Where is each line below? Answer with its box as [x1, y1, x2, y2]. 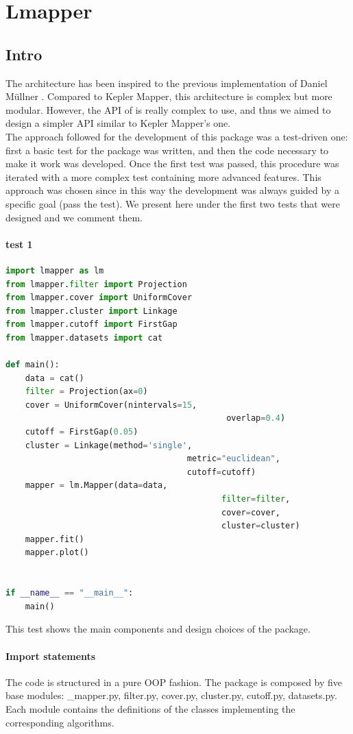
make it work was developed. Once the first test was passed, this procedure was [5, 156, 339, 171]
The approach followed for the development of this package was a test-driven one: [5, 129, 348, 143]
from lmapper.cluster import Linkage [5, 306, 178, 316]
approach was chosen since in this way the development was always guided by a [5, 183, 339, 197]
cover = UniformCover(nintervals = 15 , [25, 400, 197, 410]
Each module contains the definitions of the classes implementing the [5, 701, 295, 715]
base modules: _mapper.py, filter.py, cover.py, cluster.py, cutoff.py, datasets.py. [5, 688, 337, 702]
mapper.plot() [25, 548, 89, 558]
